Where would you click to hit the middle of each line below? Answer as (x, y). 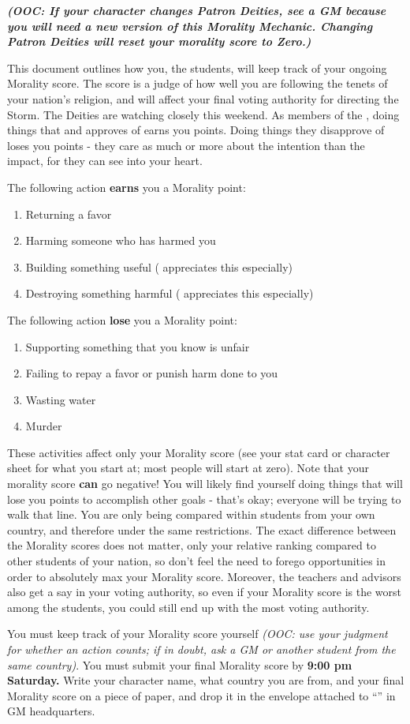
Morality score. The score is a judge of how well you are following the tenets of (198, 83)
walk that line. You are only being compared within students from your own (191, 514)
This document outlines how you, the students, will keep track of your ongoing (197, 68)
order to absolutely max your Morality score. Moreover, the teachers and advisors (204, 576)
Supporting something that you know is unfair (138, 346)
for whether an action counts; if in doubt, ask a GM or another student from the (201, 649)
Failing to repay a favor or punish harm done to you (152, 373)
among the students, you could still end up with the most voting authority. (188, 607)
